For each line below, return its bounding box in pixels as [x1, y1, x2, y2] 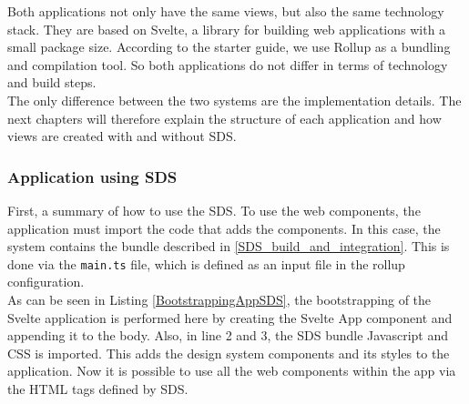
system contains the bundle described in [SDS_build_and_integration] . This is [7, 237, 450, 256]
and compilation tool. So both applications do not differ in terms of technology [7, 55, 448, 74]
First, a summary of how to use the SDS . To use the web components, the [7, 200, 421, 219]
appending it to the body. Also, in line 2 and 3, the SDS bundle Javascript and [7, 326, 449, 345]
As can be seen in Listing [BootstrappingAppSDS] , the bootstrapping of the [7, 290, 432, 308]
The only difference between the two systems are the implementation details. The [7, 90, 462, 109]
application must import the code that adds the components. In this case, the [7, 218, 441, 237]
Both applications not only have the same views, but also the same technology [7, 2, 444, 20]
